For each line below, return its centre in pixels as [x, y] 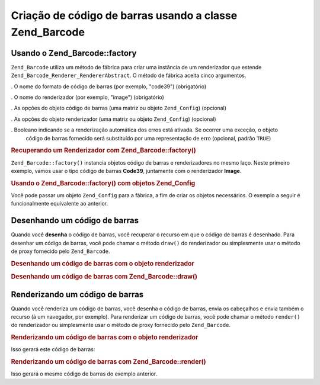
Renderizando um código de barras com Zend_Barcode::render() [109, 362]
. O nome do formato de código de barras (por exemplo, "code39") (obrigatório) [109, 86]
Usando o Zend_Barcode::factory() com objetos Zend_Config [103, 183]
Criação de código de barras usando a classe [124, 15]
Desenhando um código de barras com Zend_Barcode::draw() [104, 277]
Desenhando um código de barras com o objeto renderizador [103, 264]
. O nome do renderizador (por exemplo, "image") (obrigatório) [87, 97]
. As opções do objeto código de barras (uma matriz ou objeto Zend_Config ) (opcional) [119, 108]
